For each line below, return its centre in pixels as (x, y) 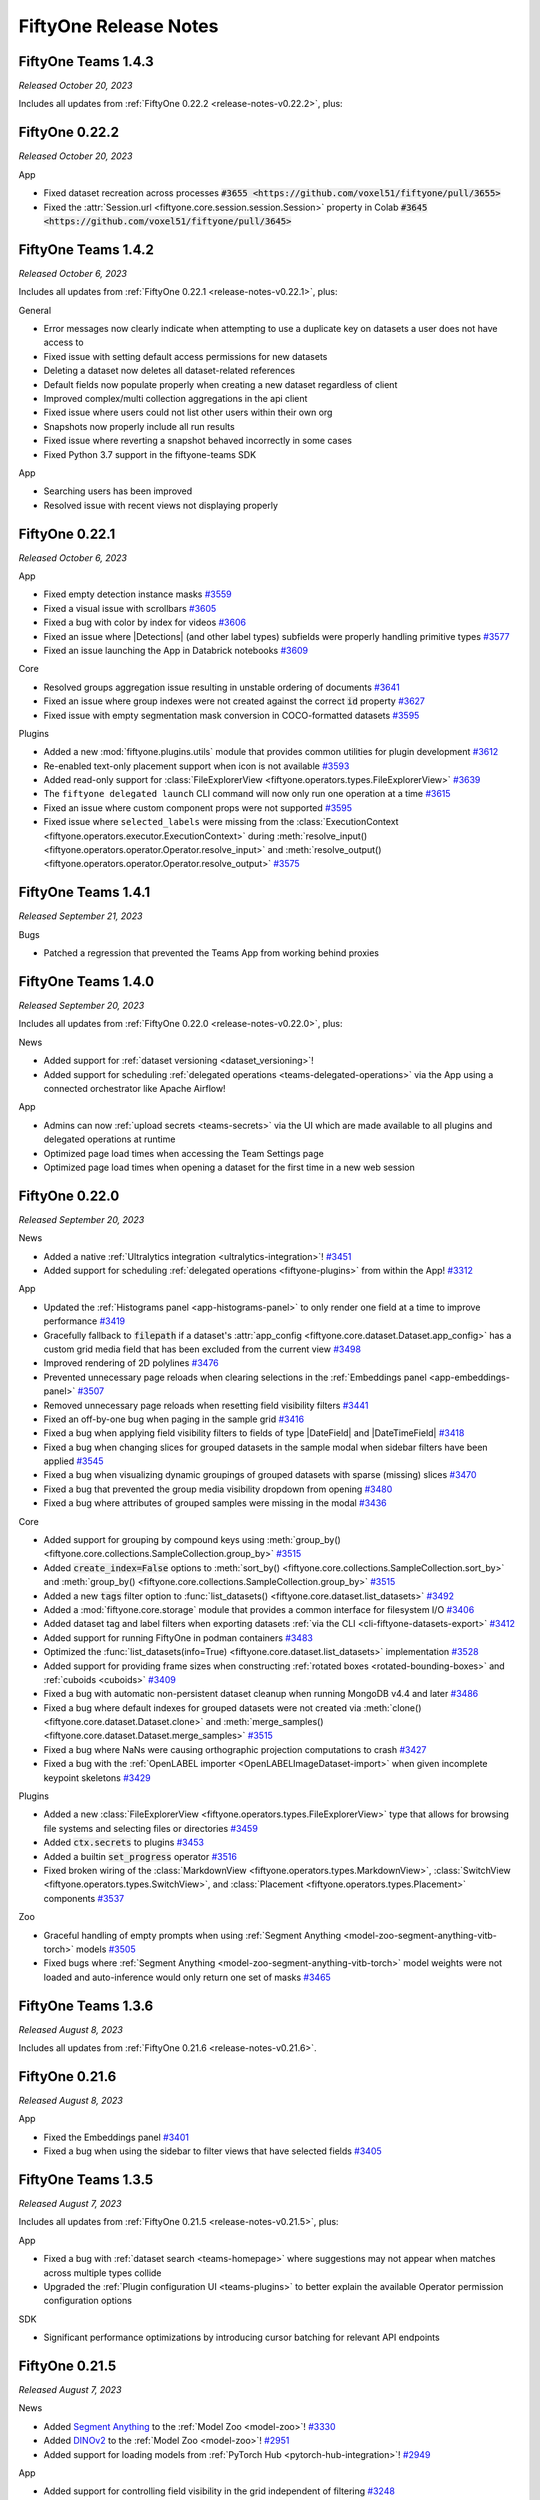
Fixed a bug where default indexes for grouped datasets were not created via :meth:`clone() (232, 1707)
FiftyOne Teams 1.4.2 (86, 249)
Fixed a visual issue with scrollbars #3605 (130, 608)
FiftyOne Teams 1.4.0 (86, 981)
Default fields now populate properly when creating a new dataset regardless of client (220, 384)
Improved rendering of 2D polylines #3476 (131, 1363)
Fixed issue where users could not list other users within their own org (188, 412)
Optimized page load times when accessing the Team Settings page (183, 1153)
